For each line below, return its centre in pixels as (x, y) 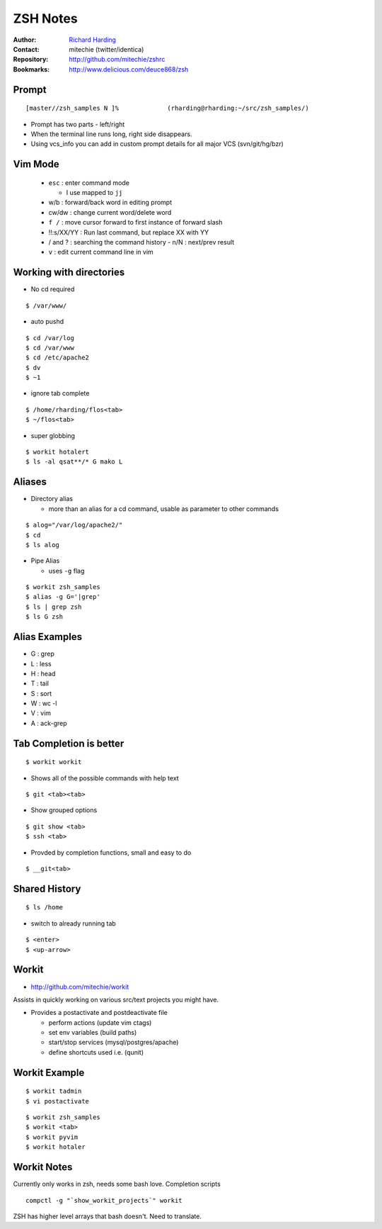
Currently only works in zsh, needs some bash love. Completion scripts (117, 1184)
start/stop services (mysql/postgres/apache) (114, 1043)
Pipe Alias (45, 561)
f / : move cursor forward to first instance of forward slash (135, 223)
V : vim (41, 713)
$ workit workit (54, 762)
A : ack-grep (49, 723)
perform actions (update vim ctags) (100, 1022)
